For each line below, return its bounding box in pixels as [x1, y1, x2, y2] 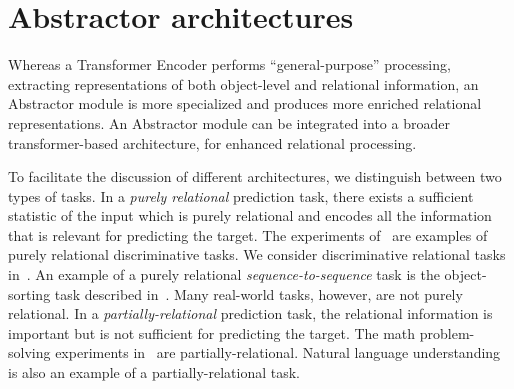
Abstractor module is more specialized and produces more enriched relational [8, 93, 482, 114]
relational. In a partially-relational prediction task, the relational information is [8, 303, 493, 324]
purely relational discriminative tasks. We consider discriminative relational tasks [8, 244, 506, 265]
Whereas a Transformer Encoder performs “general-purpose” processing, [8, 54, 451, 75]
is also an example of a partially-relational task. [8, 362, 300, 383]
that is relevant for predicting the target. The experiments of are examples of [8, 224, 488, 245]
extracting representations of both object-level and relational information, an [8, 73, 479, 94]
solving [8, 342, 51, 363]
